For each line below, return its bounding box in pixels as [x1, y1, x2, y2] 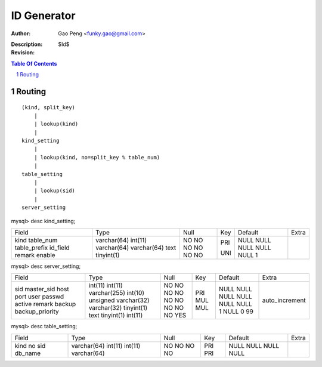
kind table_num [14, 236, 58, 244]
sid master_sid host [14, 285, 69, 294]
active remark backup [14, 300, 76, 309]
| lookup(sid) [33, 187, 76, 194]
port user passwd [14, 292, 64, 301]
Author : [11, 30, 31, 37]
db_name [14, 349, 41, 357]
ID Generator [11, 9, 76, 22]
